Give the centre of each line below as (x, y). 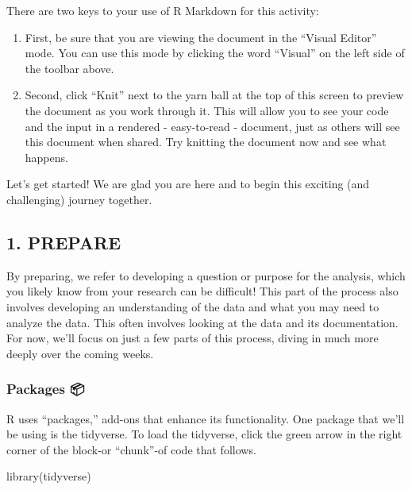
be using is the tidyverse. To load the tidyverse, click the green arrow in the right (204, 434)
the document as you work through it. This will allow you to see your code (207, 110)
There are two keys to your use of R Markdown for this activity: (163, 10)
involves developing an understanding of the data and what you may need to (193, 306)
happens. (46, 157)
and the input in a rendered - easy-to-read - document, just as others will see (212, 126)
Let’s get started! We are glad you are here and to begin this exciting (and (188, 184)
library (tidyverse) (49, 476)
